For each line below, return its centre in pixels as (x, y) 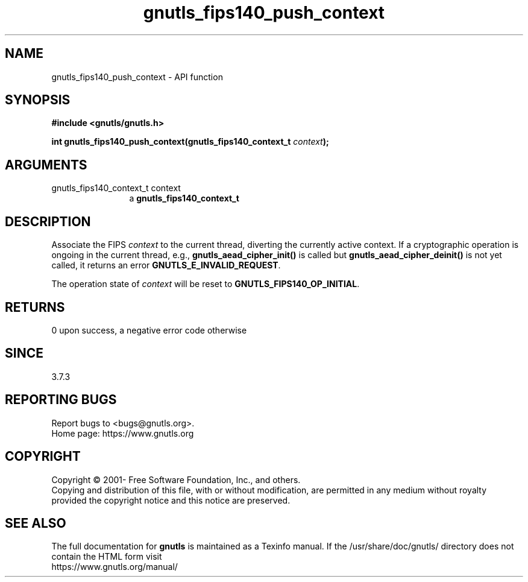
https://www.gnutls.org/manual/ (115, 567)
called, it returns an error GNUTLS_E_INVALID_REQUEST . (166, 265)
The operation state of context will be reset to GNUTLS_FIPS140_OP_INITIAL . (206, 284)
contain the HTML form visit (107, 557)
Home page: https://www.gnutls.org (123, 433)
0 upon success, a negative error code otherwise (149, 330)
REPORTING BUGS (61, 400)
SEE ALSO (36, 523)
